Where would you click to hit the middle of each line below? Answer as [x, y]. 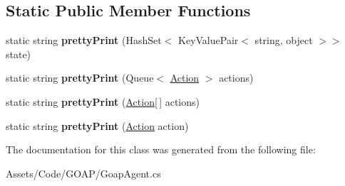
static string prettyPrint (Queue [80, 78]
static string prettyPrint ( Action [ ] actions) [103, 101]
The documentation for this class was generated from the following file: [161, 149]
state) [19, 54]
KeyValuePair [208, 40]
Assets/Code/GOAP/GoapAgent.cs [83, 173]
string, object [284, 40]
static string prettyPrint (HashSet [84, 40]
